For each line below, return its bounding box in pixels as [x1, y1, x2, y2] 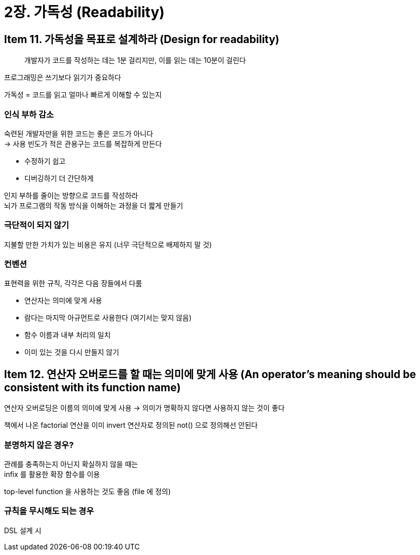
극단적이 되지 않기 [4, 220, 69, 231]
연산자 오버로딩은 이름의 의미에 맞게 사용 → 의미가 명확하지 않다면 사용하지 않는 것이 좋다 [4, 403, 285, 413]
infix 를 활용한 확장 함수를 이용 [4, 470, 100, 479]
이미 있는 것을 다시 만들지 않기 [24, 348, 120, 357]
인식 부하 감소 [4, 109, 54, 120]
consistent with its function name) [4, 381, 181, 394]
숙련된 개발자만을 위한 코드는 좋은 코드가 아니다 [4, 129, 154, 138]
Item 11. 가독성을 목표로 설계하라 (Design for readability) [4, 32, 280, 46]
